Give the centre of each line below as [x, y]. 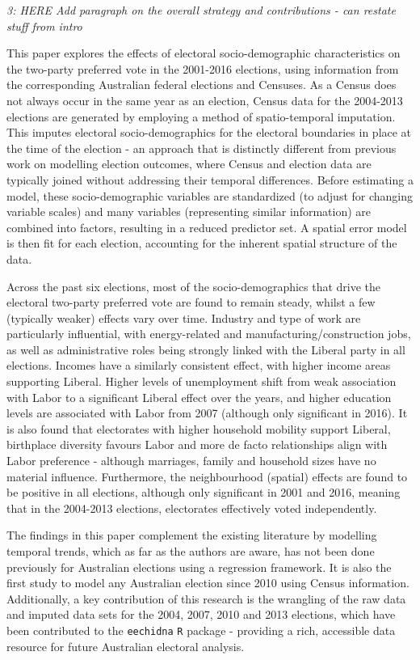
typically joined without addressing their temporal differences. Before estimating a [210, 179]
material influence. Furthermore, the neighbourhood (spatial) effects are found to [207, 476]
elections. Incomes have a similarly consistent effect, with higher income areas [199, 365]
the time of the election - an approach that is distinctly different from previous [202, 148]
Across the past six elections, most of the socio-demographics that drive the [194, 286]
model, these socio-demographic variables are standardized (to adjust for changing [210, 195]
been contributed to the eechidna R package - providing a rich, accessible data [201, 630]
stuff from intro [44, 25]
